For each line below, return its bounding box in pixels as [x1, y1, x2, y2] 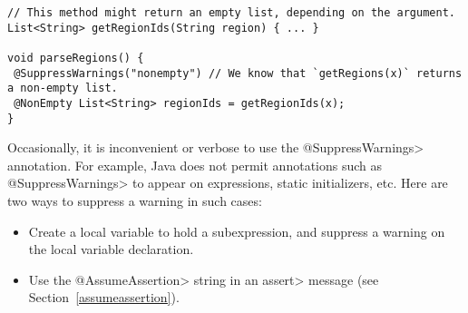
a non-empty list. [7, 82, 118, 95]
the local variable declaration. [28, 240, 194, 259]
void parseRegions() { [7, 51, 144, 64]
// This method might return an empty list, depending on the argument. [7, 6, 455, 19]
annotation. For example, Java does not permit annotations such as [7, 155, 383, 174]
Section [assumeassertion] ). [28, 288, 180, 307]
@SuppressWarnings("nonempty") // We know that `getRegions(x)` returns [14, 66, 463, 80]
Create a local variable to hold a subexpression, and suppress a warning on [28, 221, 445, 240]
